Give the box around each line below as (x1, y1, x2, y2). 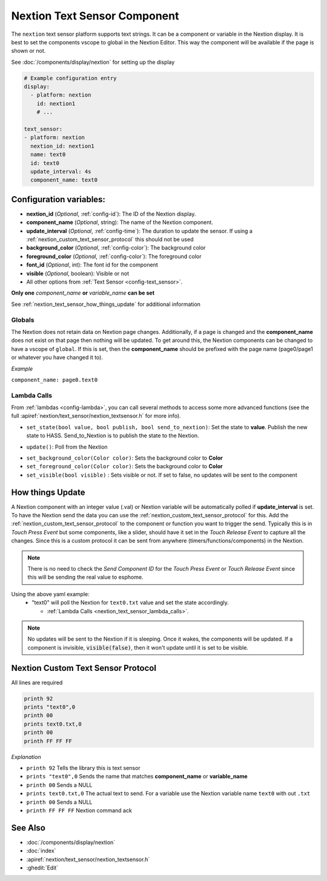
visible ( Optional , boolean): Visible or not (26, 270, 130, 277)
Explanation (11, 753, 42, 760)
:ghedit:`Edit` (26, 864, 59, 871)
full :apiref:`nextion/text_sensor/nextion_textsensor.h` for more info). (11, 412, 181, 420)
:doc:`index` (26, 847, 56, 854)
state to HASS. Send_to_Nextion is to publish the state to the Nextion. (26, 432, 199, 440)
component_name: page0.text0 (11, 376, 98, 383)
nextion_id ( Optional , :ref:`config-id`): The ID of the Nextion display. (26, 210, 196, 217)
